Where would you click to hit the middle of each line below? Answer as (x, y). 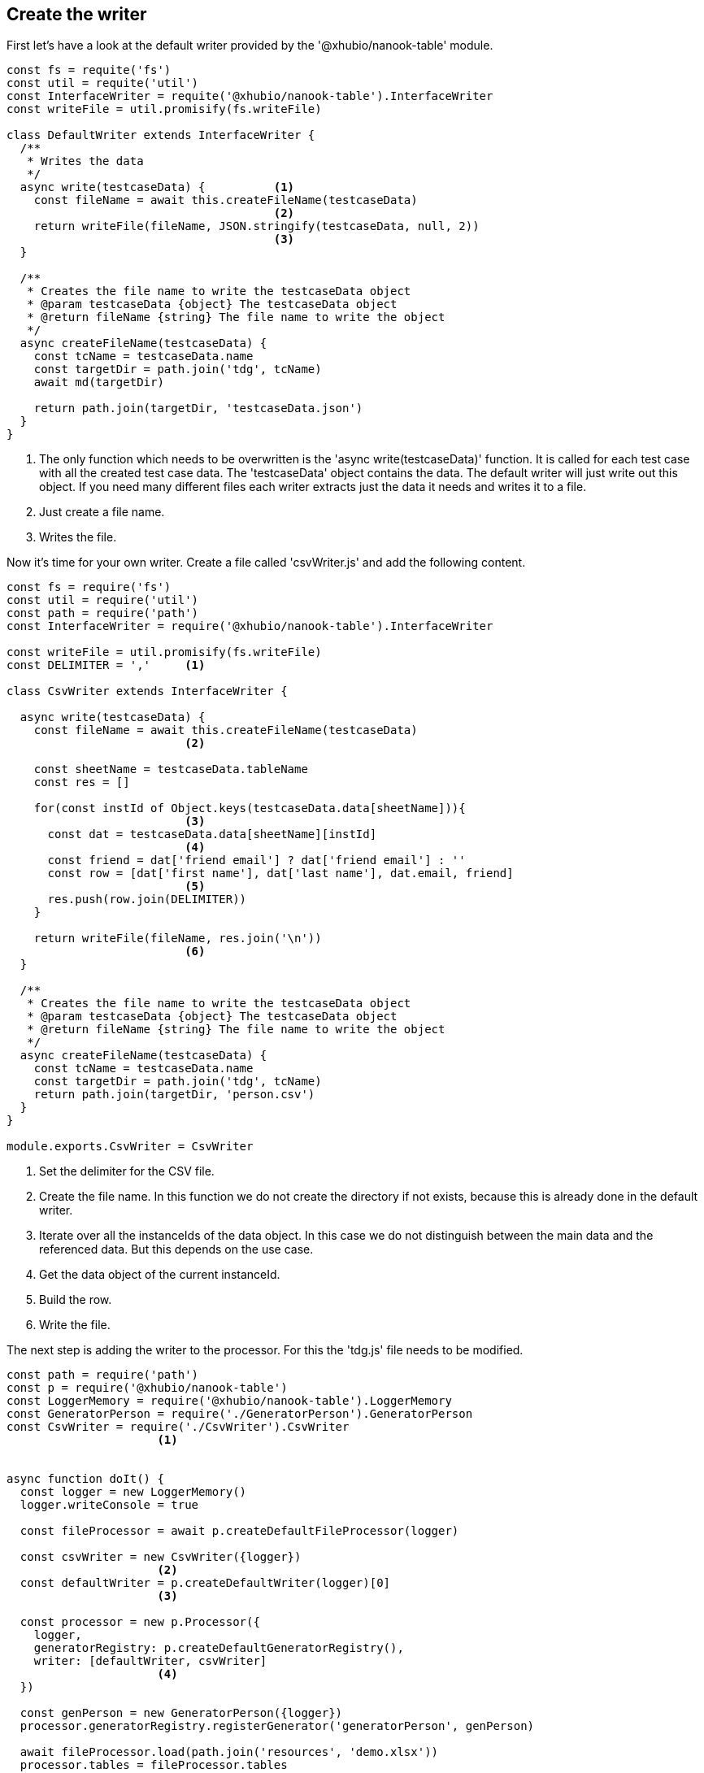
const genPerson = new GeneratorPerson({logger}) (181, 1713)
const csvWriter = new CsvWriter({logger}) (161, 1557)
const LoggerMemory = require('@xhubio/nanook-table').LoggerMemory (229, 1401)
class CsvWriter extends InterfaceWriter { (147, 691)
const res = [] (82, 782)
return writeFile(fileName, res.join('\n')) (178, 939)
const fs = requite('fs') (89, 70)
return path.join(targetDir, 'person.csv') (174, 1095)
